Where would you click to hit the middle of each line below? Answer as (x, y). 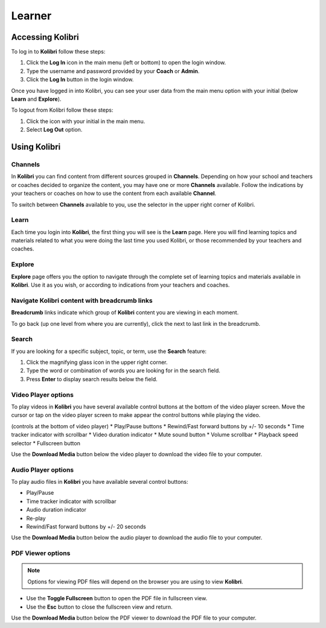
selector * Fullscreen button (46, 443)
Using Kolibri (36, 147)
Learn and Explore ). (36, 99)
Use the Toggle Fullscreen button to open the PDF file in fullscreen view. (117, 598)
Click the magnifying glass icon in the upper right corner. (97, 363)
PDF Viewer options (41, 553)
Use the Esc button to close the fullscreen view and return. (100, 607)
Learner (31, 16)
